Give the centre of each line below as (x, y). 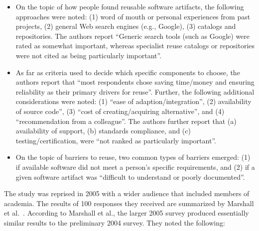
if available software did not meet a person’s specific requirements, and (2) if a (135, 167)
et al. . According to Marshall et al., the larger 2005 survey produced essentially (127, 213)
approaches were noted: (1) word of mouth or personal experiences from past (133, 16)
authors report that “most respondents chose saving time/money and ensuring (135, 82)
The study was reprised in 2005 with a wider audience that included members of (127, 193)
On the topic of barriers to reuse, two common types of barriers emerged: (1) (133, 157)
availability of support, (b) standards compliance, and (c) (103, 131)
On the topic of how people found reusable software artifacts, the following (130, 6)
